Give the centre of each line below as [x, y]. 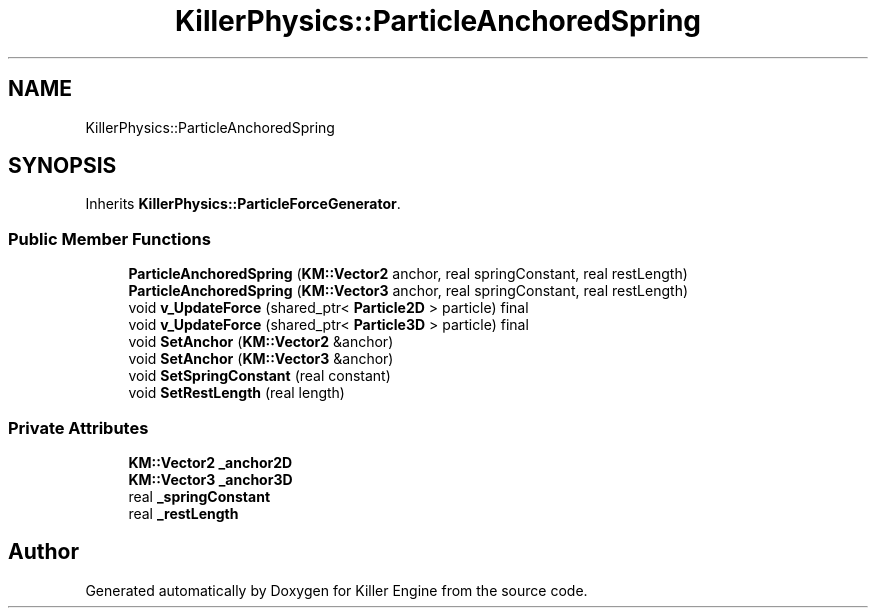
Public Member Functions [109, 238]
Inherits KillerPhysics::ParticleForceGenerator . [243, 204]
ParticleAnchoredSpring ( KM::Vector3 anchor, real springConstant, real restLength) [408, 291]
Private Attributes [78, 427]
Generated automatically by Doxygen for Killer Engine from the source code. [336, 590]
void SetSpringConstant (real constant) [259, 376]
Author [43, 552]
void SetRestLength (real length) [236, 393]
